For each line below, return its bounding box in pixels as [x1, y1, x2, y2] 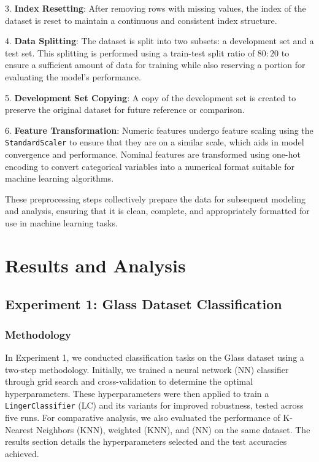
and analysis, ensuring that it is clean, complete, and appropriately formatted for [5, 204, 310, 217]
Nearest [5, 423, 34, 436]
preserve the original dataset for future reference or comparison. [5, 103, 245, 116]
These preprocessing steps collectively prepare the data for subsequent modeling [5, 192, 306, 205]
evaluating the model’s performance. [5, 70, 141, 83]
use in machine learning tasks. [5, 216, 118, 229]
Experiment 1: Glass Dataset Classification [5, 295, 282, 314]
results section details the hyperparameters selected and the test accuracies [5, 435, 287, 448]
